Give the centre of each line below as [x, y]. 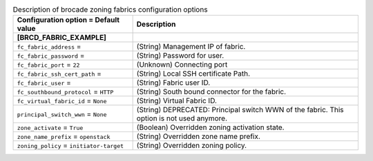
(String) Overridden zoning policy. [192, 146]
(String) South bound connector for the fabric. [211, 92]
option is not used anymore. [182, 118]
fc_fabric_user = [44, 83]
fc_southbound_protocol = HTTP [65, 92]
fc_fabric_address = [49, 47]
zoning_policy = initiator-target [70, 146]
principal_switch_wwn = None [62, 114]
